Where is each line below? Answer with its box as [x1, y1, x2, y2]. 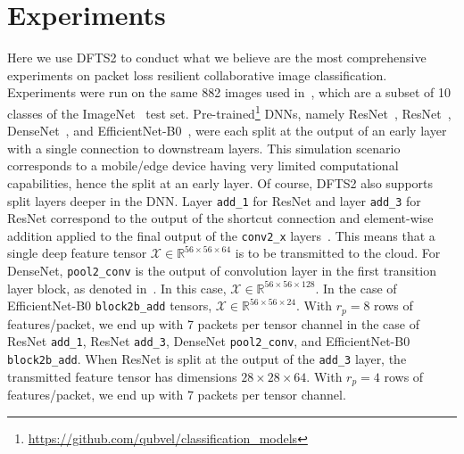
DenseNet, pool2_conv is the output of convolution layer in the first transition [7, 261, 436, 280]
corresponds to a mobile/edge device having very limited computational [7, 156, 399, 175]
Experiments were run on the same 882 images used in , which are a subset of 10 [7, 83, 451, 102]
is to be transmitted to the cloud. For [235, 244, 441, 262]
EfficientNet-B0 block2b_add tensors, [7, 296, 212, 315]
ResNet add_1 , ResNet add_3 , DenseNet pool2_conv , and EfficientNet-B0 [7, 332, 410, 351]
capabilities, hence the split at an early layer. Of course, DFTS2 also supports [7, 173, 434, 192]
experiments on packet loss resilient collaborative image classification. [7, 65, 387, 84]
